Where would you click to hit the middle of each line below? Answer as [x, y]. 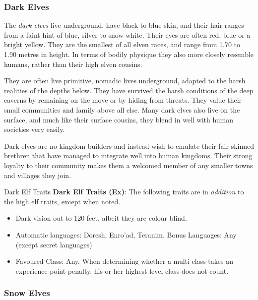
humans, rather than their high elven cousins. [73, 64]
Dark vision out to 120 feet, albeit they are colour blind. [101, 218]
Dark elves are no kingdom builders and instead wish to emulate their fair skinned [129, 146]
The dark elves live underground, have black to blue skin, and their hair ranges [124, 25]
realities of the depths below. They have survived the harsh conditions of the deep [129, 90]
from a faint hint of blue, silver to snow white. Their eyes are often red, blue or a [127, 34]
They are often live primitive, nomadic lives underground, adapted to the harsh [125, 81]
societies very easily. [34, 129]
